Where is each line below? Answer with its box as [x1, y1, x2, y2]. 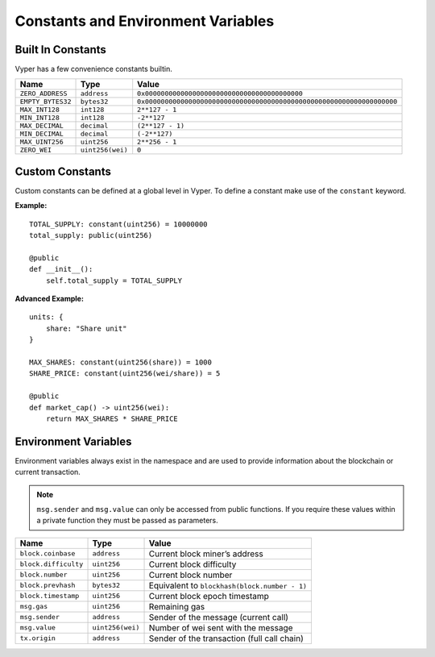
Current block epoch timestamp [148, 590, 270, 601]
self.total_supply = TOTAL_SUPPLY [45, 276, 183, 285]
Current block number [148, 569, 233, 580]
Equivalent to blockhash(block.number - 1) [148, 580, 308, 591]
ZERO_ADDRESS [19, 89, 68, 98]
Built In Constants [14, 43, 106, 56]
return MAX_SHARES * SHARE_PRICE [45, 414, 179, 423]
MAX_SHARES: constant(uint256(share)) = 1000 [29, 358, 213, 367]
